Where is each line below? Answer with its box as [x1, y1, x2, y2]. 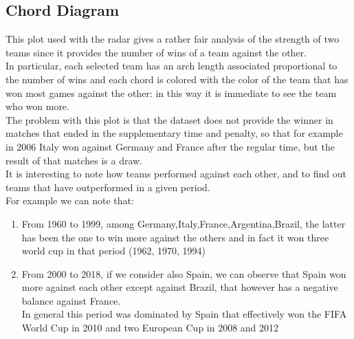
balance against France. [21, 293, 121, 307]
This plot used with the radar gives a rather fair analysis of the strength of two [5, 32, 340, 46]
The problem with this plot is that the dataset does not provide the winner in [5, 112, 333, 127]
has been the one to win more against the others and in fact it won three [21, 230, 329, 244]
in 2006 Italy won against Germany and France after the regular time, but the [5, 139, 335, 153]
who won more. [5, 99, 69, 113]
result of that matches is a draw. [5, 153, 143, 167]
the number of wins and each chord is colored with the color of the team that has [5, 72, 349, 86]
